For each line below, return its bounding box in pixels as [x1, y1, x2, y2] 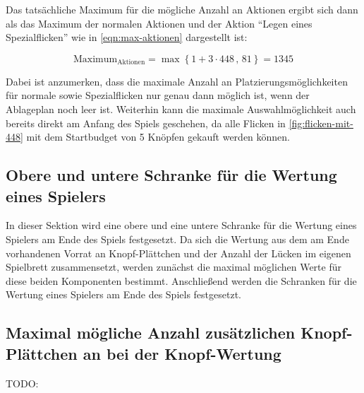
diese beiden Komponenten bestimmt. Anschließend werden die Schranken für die [6, 273, 357, 288]
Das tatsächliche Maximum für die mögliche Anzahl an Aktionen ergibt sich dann [6, 2, 358, 16]
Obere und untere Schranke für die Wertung [6, 164, 337, 186]
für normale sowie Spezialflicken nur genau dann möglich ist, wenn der [6, 88, 310, 102]
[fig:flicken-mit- [289, 115, 353, 130]
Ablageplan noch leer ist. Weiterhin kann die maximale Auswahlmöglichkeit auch [6, 101, 356, 116]
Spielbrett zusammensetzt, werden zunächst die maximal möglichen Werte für [6, 259, 341, 274]
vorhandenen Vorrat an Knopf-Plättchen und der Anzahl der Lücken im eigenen [6, 245, 351, 260]
